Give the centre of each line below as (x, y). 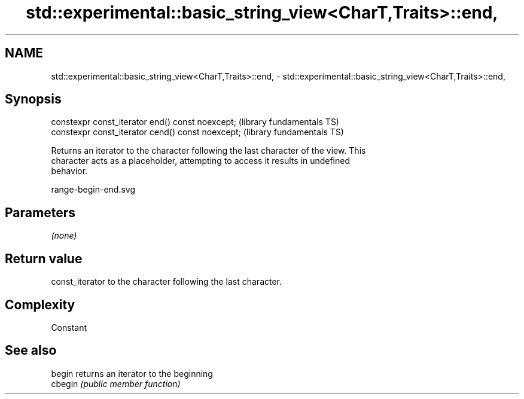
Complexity (40, 304)
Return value (44, 258)
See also (31, 351)
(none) (64, 236)
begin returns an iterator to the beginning (132, 373)
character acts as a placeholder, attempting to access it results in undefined (201, 161)
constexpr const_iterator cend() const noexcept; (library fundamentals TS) (197, 132)
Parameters (40, 212)
